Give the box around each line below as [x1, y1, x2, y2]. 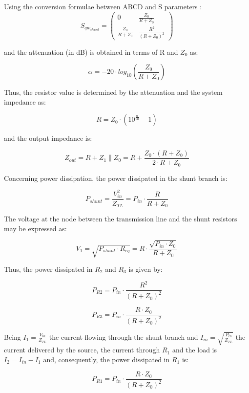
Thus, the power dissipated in [4, 263, 93, 274]
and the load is [172, 345, 217, 355]
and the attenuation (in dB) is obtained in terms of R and [4, 46, 178, 57]
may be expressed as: [4, 223, 67, 233]
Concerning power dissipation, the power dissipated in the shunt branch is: [4, 173, 228, 183]
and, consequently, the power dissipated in [43, 354, 170, 364]
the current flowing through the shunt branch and [49, 331, 198, 342]
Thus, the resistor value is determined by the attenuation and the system [4, 87, 223, 97]
